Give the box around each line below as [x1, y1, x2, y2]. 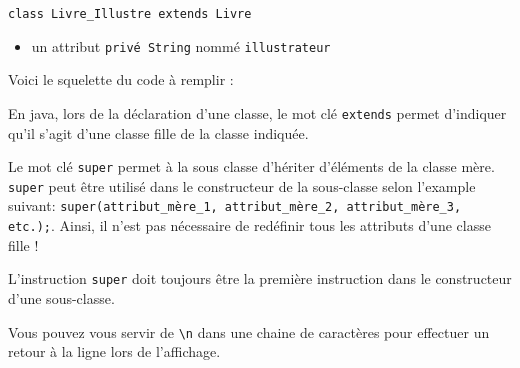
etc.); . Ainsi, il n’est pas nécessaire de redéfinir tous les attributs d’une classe [8, 215, 491, 236]
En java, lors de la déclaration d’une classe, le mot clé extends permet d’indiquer [8, 102, 507, 123]
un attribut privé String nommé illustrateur [31, 35, 331, 56]
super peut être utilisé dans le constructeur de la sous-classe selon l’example [8, 175, 476, 196]
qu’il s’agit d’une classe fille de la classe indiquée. [8, 122, 309, 143]
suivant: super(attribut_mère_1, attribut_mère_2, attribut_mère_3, [8, 195, 462, 216]
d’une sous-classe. [8, 288, 115, 309]
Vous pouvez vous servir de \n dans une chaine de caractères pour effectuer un [8, 321, 490, 342]
